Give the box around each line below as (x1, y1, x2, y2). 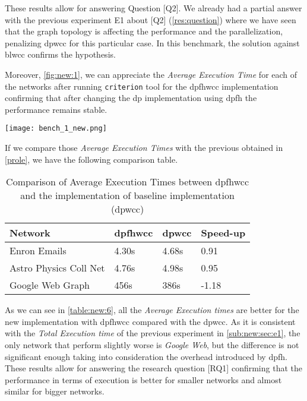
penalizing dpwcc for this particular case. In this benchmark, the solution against (5, 36, 300, 49)
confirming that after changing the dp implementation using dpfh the (5, 91, 257, 104)
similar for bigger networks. (5, 385, 105, 397)
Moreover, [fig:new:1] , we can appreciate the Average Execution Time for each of (5, 68, 297, 80)
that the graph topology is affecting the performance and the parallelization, (5, 25, 283, 37)
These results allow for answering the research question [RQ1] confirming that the (5, 362, 302, 374)
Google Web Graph (10, 278, 90, 292)
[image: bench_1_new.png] (5, 124, 107, 133)
